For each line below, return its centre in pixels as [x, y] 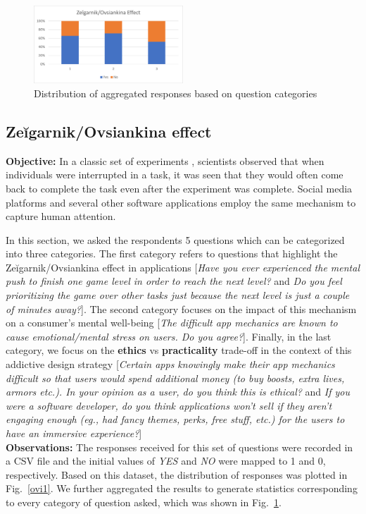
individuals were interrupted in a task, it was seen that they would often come [175, 175]
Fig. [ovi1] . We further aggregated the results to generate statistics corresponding [182, 488]
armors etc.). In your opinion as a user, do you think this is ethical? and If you [178, 392]
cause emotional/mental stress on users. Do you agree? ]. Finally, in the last [169, 336]
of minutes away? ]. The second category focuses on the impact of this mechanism [181, 308]
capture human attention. [61, 216]
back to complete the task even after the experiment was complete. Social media [179, 188]
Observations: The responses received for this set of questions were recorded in [179, 447]
